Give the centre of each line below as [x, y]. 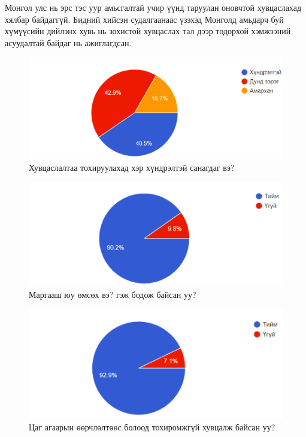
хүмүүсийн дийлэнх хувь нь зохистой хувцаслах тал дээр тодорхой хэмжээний [148, 31]
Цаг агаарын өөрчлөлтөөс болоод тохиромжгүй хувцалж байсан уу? [152, 427]
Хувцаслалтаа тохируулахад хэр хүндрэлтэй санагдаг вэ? [132, 167]
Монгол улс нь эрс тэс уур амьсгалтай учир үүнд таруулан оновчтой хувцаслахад [153, 7]
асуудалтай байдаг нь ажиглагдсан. [68, 42]
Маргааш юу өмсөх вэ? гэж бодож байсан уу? [113, 294]
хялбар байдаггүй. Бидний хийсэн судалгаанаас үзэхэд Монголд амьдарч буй [144, 19]
